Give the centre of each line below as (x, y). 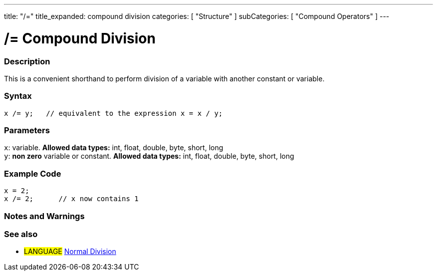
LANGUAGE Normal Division (70, 252)
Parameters (27, 130)
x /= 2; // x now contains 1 (71, 199)
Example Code (33, 173)
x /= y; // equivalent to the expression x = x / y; (113, 113)
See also (21, 234)
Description (27, 61)
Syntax (18, 96)
